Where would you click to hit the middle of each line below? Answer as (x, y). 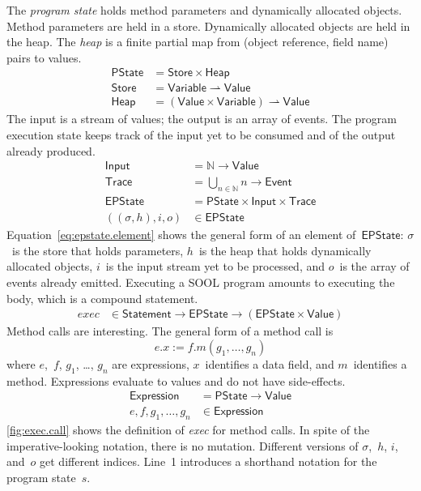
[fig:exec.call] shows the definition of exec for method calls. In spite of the (188, 430)
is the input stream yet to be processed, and (215, 266)
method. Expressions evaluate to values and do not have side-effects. (176, 380)
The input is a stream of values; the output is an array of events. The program (202, 119)
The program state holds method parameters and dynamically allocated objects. (204, 10)
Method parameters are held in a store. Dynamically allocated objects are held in (208, 26)
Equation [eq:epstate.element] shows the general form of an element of (181, 235)
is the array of (374, 266)
